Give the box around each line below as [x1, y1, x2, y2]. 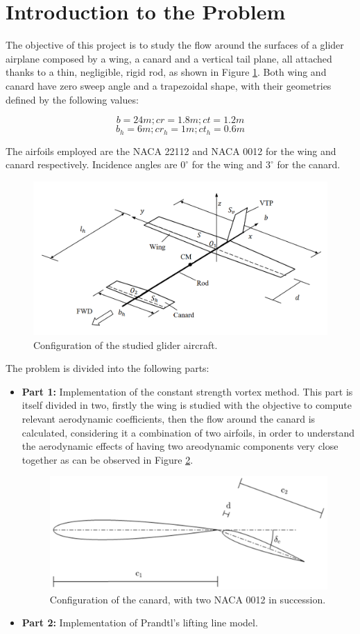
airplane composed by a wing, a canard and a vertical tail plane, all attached [6, 51, 332, 65]
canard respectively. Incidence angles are [6, 157, 178, 172]
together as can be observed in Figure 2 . [22, 452, 194, 466]
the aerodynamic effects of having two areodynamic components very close [22, 439, 338, 453]
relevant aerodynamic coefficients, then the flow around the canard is [22, 412, 316, 426]
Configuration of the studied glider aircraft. [33, 337, 218, 352]
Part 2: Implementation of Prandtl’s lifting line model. [22, 615, 258, 630]
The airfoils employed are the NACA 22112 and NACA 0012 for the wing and [6, 143, 336, 158]
